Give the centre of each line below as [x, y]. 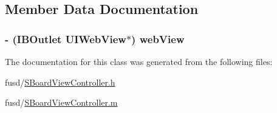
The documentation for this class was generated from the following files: [139, 61]
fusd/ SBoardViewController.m [61, 102]
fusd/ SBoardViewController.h [60, 82]
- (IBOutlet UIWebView [66, 39]
